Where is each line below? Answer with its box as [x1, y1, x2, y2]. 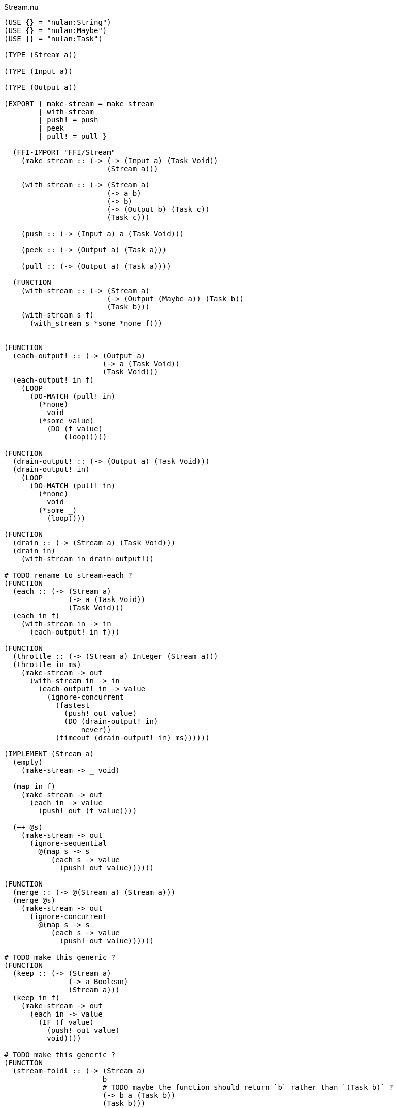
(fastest [55, 701, 90, 709]
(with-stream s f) [21, 311, 94, 319]
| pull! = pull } [38, 132, 107, 140]
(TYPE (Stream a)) [4, 51, 77, 59]
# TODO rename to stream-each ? [4, 571, 133, 579]
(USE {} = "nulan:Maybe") [4, 26, 107, 35]
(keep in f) [12, 994, 60, 1002]
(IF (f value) [38, 1018, 94, 1026]
